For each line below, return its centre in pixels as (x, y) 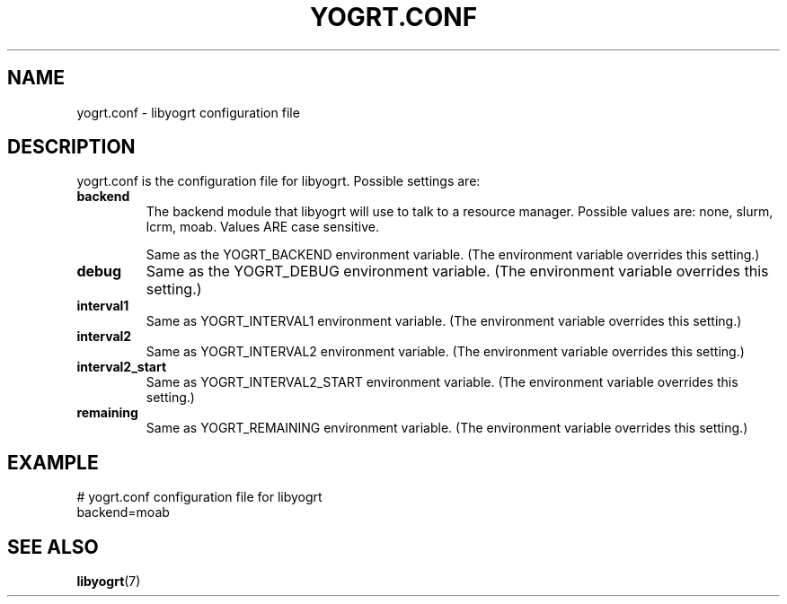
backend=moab (123, 512)
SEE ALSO (53, 547)
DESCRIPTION (71, 147)
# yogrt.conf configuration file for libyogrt (199, 497)
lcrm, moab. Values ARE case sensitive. (262, 227)
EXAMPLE (53, 462)
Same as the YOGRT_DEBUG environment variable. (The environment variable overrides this (457, 271)
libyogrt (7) (109, 582)
